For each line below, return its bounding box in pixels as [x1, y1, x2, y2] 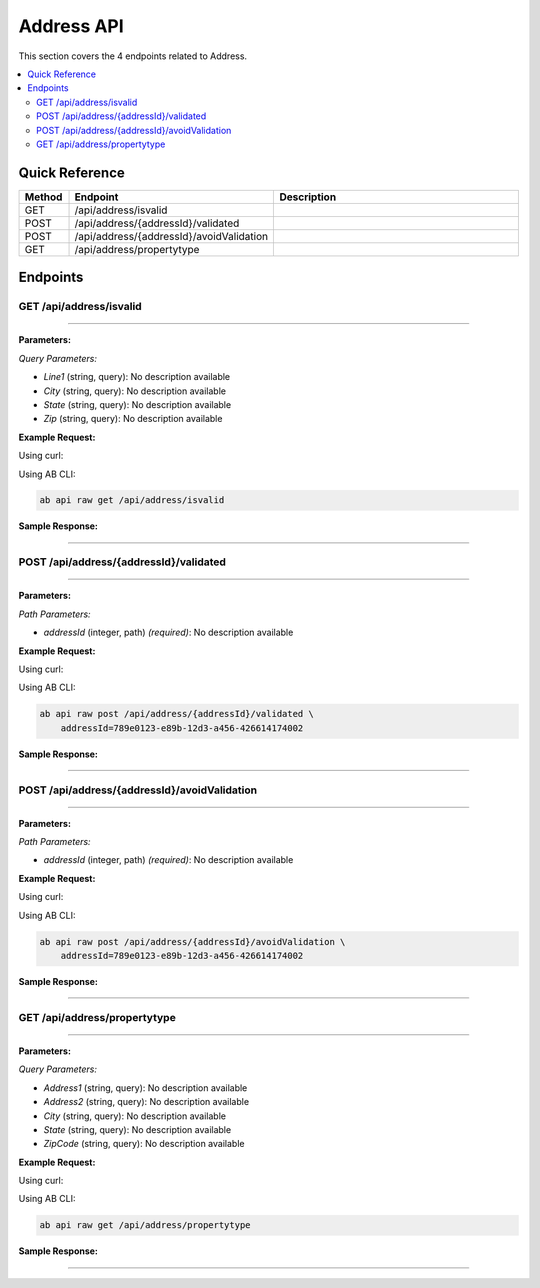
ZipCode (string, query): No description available [43, 1138, 245, 1150]
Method [24, 190, 63, 204]
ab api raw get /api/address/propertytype [39, 1220, 251, 1231]
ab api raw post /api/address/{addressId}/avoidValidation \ [39, 936, 346, 947]
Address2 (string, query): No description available [43, 1096, 250, 1108]
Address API [18, 15, 124, 37]
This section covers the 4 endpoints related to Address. [18, 50, 248, 62]
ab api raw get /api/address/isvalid [39, 495, 225, 506]
